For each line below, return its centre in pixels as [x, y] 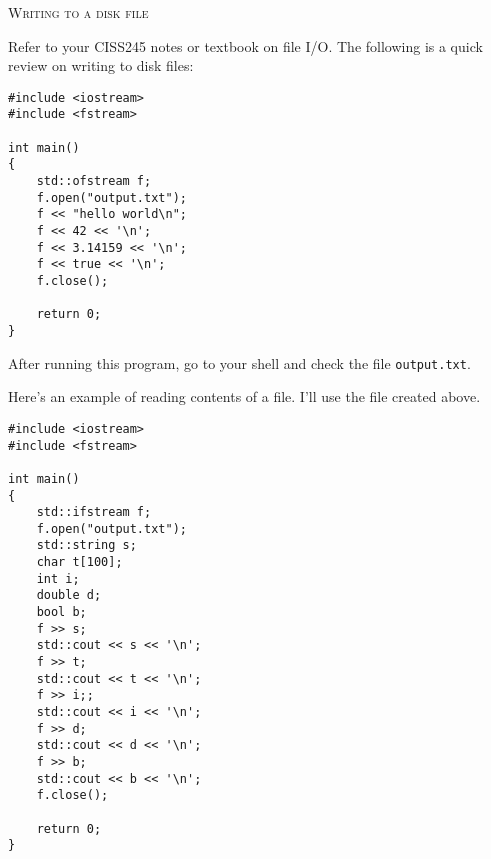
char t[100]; [79, 562]
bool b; [61, 612]
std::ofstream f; [94, 181]
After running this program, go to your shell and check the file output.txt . [239, 362]
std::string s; [86, 545]
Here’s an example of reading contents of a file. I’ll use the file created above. [244, 396]
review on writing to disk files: [101, 65]
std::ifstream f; [94, 512]
